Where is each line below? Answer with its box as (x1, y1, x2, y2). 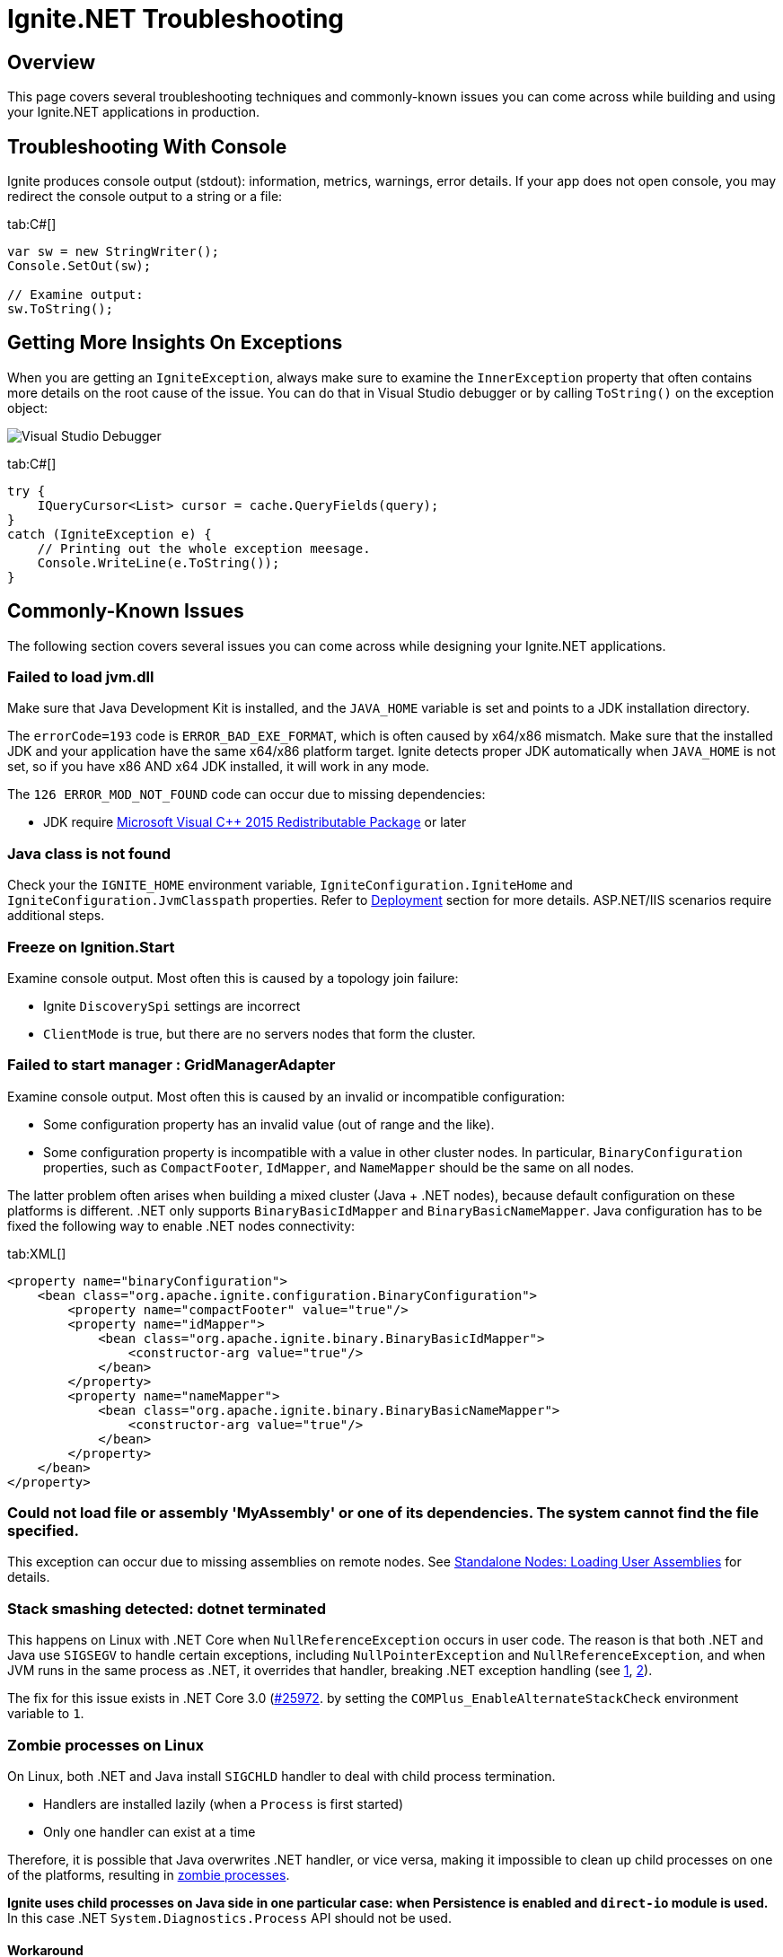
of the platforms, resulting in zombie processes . (7, 1866, 290, 1882)
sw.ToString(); (7, 302, 114, 317)
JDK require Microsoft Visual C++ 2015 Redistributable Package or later (43, 814, 467, 830)
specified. (7, 1522, 79, 1540)
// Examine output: (7, 287, 144, 303)
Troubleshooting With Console (7, 135, 287, 158)
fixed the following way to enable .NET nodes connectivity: (7, 1217, 356, 1233)
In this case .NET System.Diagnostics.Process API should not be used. (7, 1909, 452, 1926)
